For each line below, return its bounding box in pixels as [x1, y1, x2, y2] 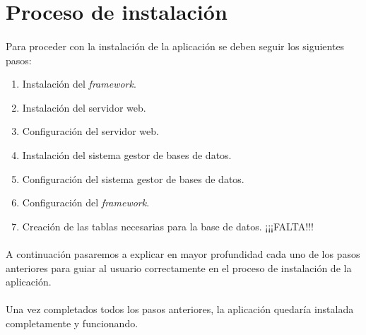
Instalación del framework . [22, 76, 136, 91]
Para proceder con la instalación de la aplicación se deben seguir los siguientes [6, 38, 345, 53]
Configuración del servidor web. [22, 124, 159, 139]
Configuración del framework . [22, 195, 150, 210]
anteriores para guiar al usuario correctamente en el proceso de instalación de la [6, 260, 352, 275]
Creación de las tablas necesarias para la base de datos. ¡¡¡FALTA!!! [22, 218, 314, 233]
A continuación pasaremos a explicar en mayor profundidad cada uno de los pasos [6, 246, 360, 261]
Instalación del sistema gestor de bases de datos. [22, 147, 232, 162]
